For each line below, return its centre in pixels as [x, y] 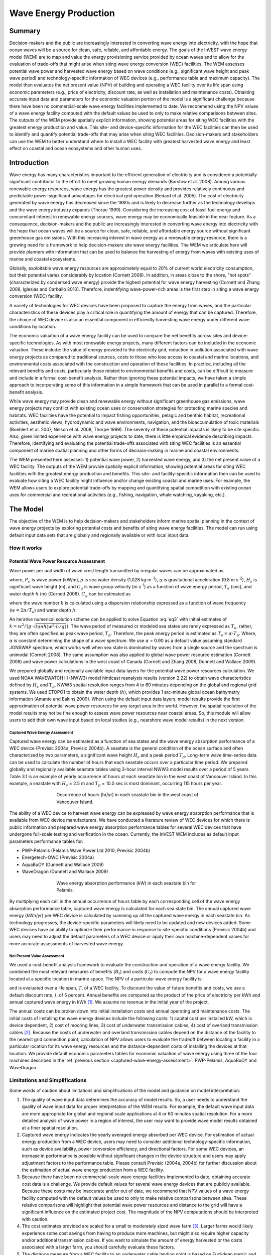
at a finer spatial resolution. [50, 1127]
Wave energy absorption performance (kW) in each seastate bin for [126, 883]
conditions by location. [33, 327]
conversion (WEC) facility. [36, 296]
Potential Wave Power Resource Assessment [57, 561]
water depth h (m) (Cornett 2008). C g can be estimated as [70, 594]
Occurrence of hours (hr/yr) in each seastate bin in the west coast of [127, 795]
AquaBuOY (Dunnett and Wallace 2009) [63, 864]
